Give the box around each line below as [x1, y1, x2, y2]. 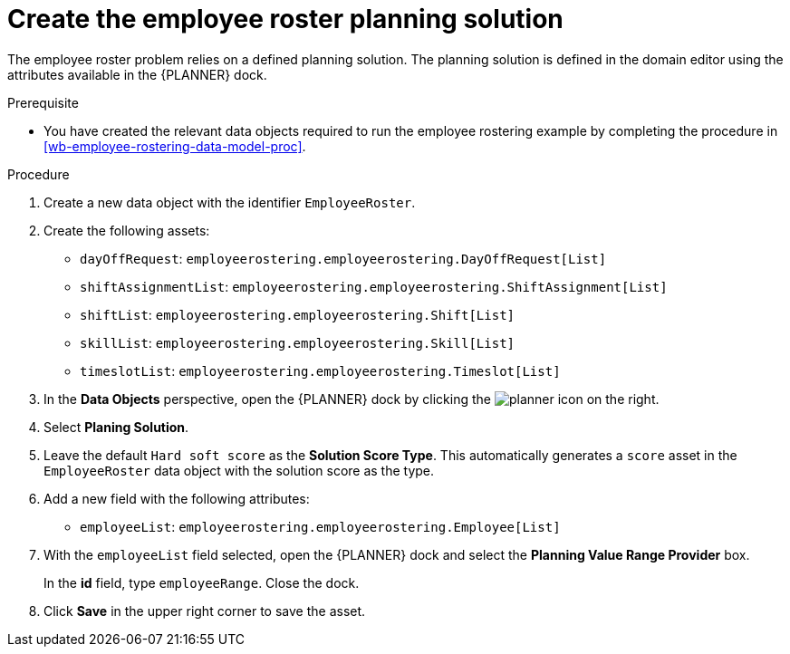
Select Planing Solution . [43, 418, 189, 435]
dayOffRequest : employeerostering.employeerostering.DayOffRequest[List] [80, 250, 607, 266]
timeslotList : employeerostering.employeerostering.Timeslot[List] [80, 362, 561, 379]
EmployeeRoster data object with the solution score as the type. [43, 462, 435, 478]
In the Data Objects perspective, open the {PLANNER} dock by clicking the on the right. [43, 390, 660, 407]
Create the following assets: [43, 222, 210, 238]
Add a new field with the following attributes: [43, 490, 310, 506]
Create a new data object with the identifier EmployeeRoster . [43, 194, 416, 210]
